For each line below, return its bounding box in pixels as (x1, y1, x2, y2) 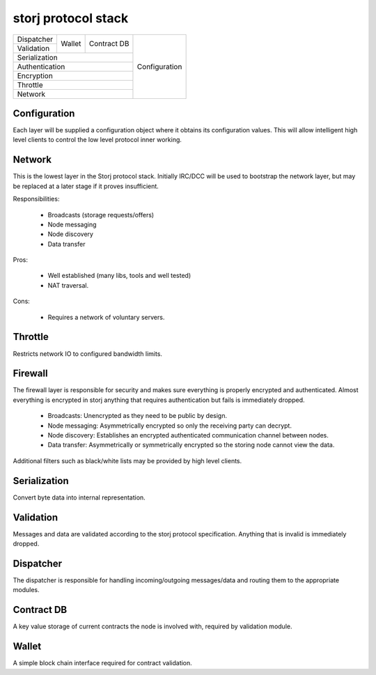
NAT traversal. (47, 281, 89, 289)
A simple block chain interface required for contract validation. (13, 659, 193, 667)
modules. (13, 586, 40, 594)
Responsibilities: (13, 195, 60, 203)
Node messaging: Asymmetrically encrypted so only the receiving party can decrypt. (47, 421, 292, 430)
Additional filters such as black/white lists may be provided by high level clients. (13, 456, 242, 465)
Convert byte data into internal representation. (13, 493, 146, 502)
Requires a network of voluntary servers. (47, 313, 165, 321)
